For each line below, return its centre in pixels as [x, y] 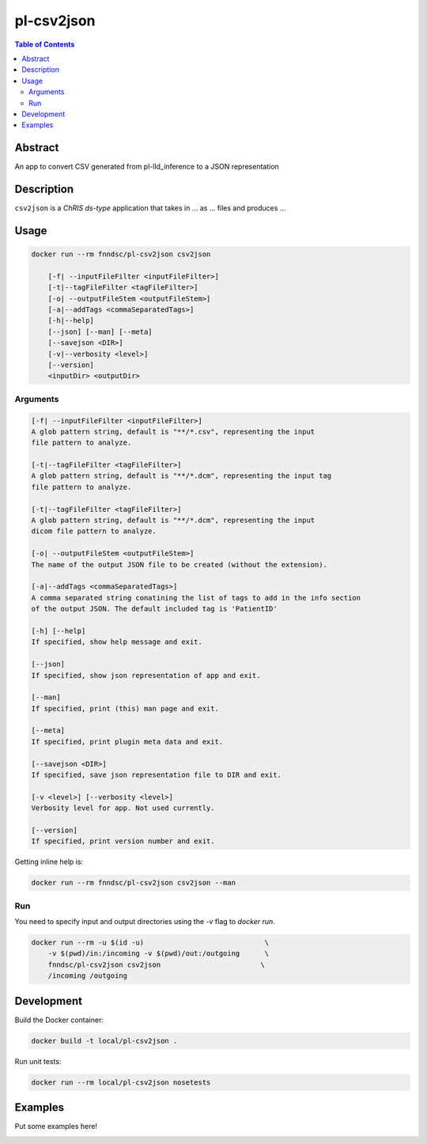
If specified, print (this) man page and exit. [125, 708]
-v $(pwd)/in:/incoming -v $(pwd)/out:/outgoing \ [159, 954]
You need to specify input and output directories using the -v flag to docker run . [145, 922]
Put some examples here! [56, 1127]
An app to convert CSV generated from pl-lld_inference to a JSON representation [147, 167]
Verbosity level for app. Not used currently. [123, 808]
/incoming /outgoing [88, 976]
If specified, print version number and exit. [123, 841]
